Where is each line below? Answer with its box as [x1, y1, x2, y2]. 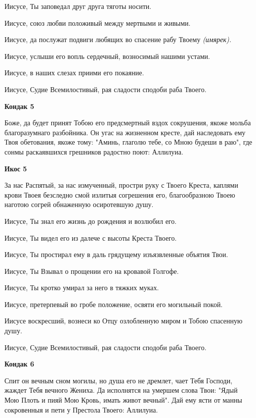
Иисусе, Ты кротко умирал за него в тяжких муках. [4, 282, 159, 293]
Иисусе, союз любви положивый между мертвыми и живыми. [4, 17, 191, 28]
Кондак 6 [4, 359, 35, 369]
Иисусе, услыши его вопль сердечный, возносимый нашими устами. [4, 51, 210, 61]
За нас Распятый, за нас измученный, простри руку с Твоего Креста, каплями [4, 180, 238, 190]
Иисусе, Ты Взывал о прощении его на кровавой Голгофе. [4, 265, 179, 276]
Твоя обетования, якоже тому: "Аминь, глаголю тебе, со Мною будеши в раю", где [4, 137, 253, 147]
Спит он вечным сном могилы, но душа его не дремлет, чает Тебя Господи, [4, 375, 233, 385]
